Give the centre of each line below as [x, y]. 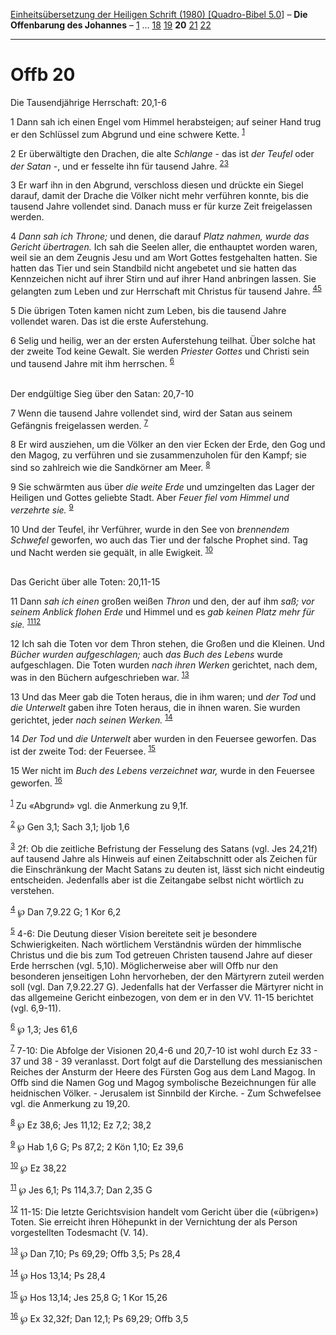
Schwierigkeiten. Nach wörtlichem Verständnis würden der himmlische [156, 944]
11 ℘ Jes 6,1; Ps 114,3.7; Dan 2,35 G [81, 1189]
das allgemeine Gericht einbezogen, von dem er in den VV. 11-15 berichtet [162, 997]
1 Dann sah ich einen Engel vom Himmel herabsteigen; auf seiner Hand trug [166, 121]
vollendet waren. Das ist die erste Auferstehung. [109, 321]
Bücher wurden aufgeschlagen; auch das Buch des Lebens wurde [146, 654]
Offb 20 [43, 75]
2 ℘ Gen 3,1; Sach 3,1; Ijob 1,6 [70, 826]
